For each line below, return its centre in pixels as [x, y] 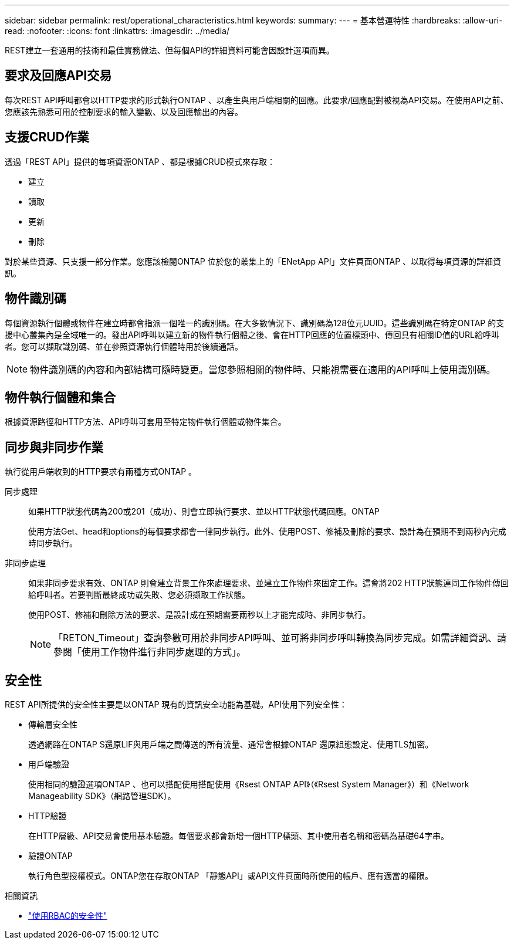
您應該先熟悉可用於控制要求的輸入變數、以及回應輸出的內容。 [124, 111]
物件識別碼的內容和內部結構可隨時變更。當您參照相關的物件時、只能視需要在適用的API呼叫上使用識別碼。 [263, 369]
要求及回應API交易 [58, 76]
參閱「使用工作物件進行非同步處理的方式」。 [150, 652]
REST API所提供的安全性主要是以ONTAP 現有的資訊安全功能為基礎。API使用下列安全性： [176, 705]
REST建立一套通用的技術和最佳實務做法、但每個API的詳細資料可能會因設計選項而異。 [170, 50]
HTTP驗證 [48, 816]
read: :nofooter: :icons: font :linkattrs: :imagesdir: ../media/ [117, 31]
